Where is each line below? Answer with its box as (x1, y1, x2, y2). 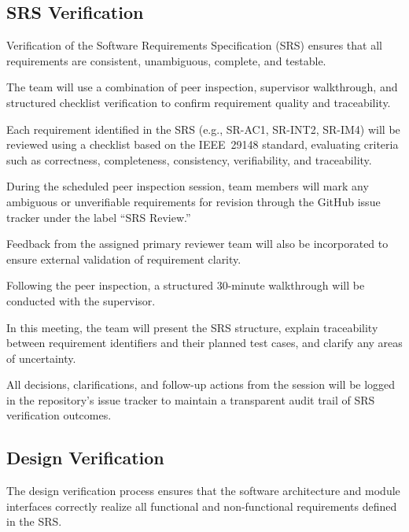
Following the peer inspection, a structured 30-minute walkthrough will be (6, 277, 365, 294)
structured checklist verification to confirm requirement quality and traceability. (6, 94, 391, 110)
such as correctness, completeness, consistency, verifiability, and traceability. (6, 151, 372, 168)
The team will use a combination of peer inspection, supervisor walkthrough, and (6, 79, 398, 95)
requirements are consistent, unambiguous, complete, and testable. (6, 52, 326, 68)
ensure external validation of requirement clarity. (6, 250, 241, 267)
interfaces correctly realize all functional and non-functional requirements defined (6, 497, 397, 514)
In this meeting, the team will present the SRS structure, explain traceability (6, 319, 378, 335)
